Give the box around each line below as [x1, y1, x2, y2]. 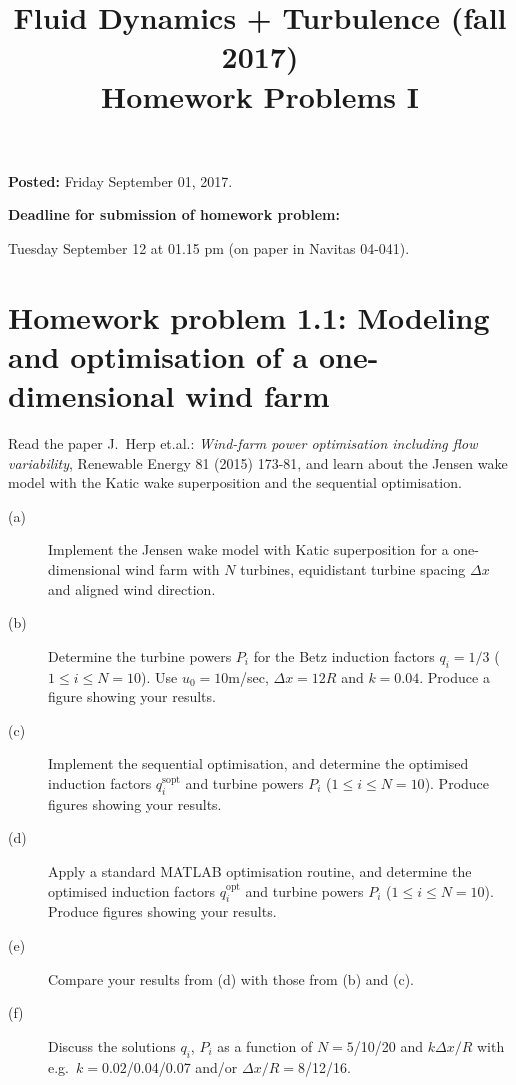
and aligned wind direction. [48, 578, 216, 599]
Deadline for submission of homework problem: [8, 204, 340, 225]
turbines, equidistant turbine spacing [240, 559, 466, 579]
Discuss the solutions [48, 1035, 176, 1056]
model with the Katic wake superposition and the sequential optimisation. [8, 472, 462, 493]
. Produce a [419, 666, 490, 687]
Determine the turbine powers [48, 645, 232, 666]
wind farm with [125, 559, 220, 579]
